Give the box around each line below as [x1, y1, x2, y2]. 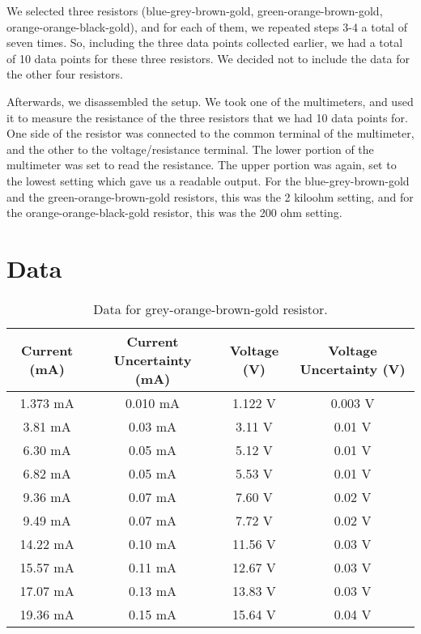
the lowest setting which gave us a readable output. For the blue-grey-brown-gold [6, 172, 410, 189]
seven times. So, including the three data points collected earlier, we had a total [6, 34, 403, 51]
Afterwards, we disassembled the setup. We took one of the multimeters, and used [6, 92, 414, 109]
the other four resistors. [6, 66, 123, 83]
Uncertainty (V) [300, 360, 406, 379]
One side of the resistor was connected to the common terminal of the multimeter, [6, 125, 415, 142]
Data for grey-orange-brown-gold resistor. [93, 299, 328, 318]
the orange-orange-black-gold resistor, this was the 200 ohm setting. [6, 204, 342, 221]
